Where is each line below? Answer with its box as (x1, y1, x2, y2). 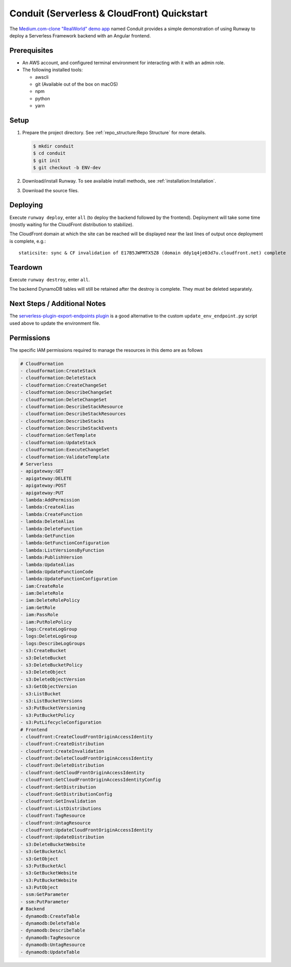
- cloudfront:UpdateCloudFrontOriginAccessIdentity (20, 827, 153, 833)
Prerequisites (9, 46, 53, 55)
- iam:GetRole (20, 605, 56, 610)
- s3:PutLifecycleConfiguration (20, 719, 102, 726)
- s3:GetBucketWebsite (20, 870, 77, 876)
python (35, 95, 50, 102)
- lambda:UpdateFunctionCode (20, 569, 94, 574)
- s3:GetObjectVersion (20, 683, 77, 690)
